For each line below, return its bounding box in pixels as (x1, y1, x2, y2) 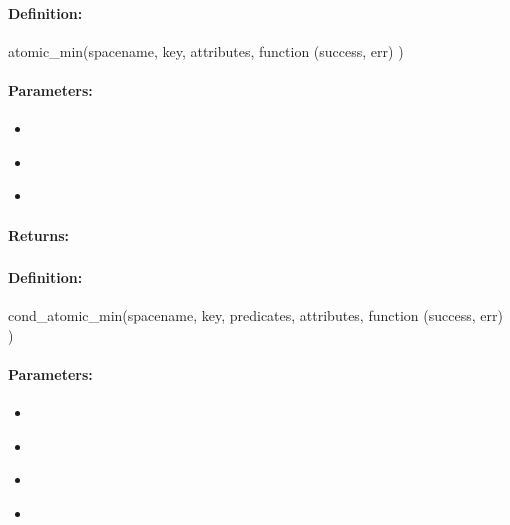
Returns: (8, 224, 70, 245)
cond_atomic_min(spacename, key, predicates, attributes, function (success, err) (8, 305, 503, 326)
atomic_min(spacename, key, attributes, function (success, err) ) (8, 40, 404, 61)
